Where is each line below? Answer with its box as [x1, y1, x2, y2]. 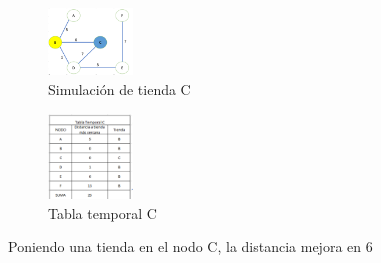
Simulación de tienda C [48, 78, 191, 99]
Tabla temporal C [48, 202, 157, 223]
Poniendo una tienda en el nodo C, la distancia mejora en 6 [8, 236, 373, 257]
